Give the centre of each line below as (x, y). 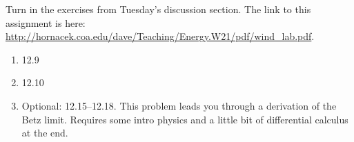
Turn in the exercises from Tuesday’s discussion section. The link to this (158, 9)
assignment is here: (46, 22)
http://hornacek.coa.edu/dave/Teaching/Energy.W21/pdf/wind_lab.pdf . (160, 36)
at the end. (45, 133)
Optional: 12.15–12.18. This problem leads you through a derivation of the (179, 105)
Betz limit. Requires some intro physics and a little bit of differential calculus (185, 119)
